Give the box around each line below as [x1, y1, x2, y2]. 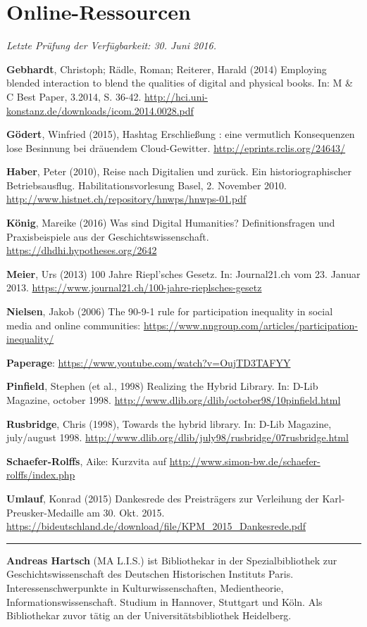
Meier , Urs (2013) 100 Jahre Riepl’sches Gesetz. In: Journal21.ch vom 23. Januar [6, 266, 361, 281]
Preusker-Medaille [6, 505, 84, 519]
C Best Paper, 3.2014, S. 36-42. [6, 89, 142, 103]
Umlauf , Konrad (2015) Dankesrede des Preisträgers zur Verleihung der [6, 490, 319, 505]
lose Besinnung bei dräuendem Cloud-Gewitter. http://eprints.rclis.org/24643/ [6, 140, 346, 155]
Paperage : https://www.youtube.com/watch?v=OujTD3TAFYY [6, 355, 291, 369]
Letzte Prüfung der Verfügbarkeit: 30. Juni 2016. [6, 38, 216, 53]
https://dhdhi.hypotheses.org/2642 [6, 243, 157, 258]
